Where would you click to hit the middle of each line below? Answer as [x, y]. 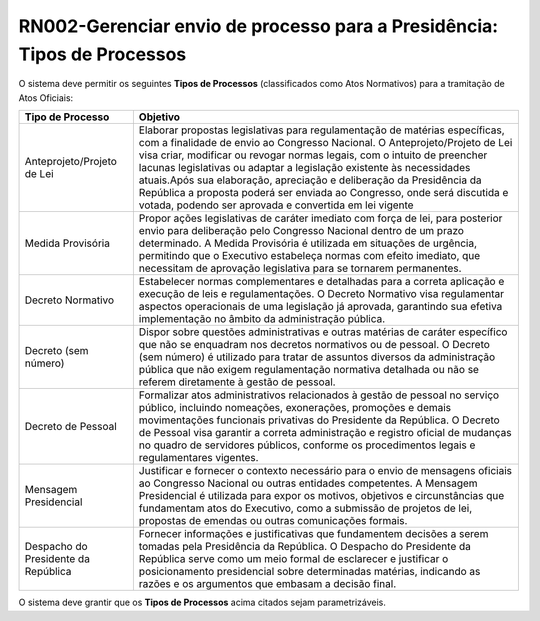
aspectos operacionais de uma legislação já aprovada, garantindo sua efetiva [320, 307]
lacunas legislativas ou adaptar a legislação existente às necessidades [304, 168]
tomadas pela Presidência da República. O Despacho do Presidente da [305, 547]
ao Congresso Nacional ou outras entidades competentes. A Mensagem [308, 483]
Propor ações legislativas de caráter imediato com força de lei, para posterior [320, 218]
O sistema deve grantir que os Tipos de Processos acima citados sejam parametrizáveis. [202, 602]
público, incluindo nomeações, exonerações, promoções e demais [295, 408]
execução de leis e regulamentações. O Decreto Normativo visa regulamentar [321, 294]
